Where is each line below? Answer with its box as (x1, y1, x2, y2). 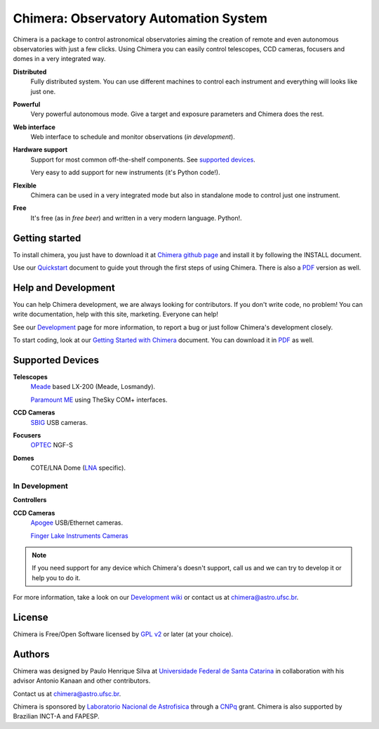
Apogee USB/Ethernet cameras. (30, 518, 123, 527)
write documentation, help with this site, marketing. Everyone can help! (13, 310, 219, 319)
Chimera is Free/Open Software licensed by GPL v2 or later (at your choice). (13, 629, 234, 638)
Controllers (13, 496, 47, 504)
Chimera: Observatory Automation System (13, 11, 268, 26)
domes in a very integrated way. (13, 55, 106, 63)
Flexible (13, 181, 36, 190)
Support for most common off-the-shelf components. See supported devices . (30, 155, 255, 164)
